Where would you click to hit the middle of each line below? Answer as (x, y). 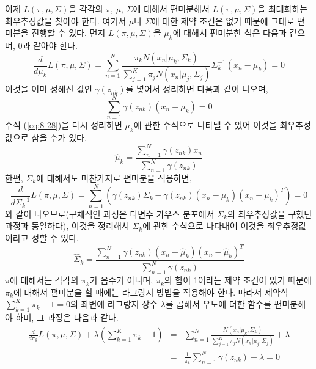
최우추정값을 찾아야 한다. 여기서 (66, 20)
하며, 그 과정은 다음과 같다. (67, 317)
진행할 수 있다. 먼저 (68, 33)
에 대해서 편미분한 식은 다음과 (230, 33)
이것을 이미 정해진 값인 (49, 89)
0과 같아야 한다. (48, 45)
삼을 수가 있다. (59, 137)
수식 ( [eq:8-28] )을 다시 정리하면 (64, 125)
